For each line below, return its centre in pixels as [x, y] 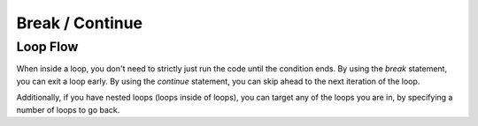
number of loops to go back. [68, 109]
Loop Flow [47, 47]
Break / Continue [80, 23]
